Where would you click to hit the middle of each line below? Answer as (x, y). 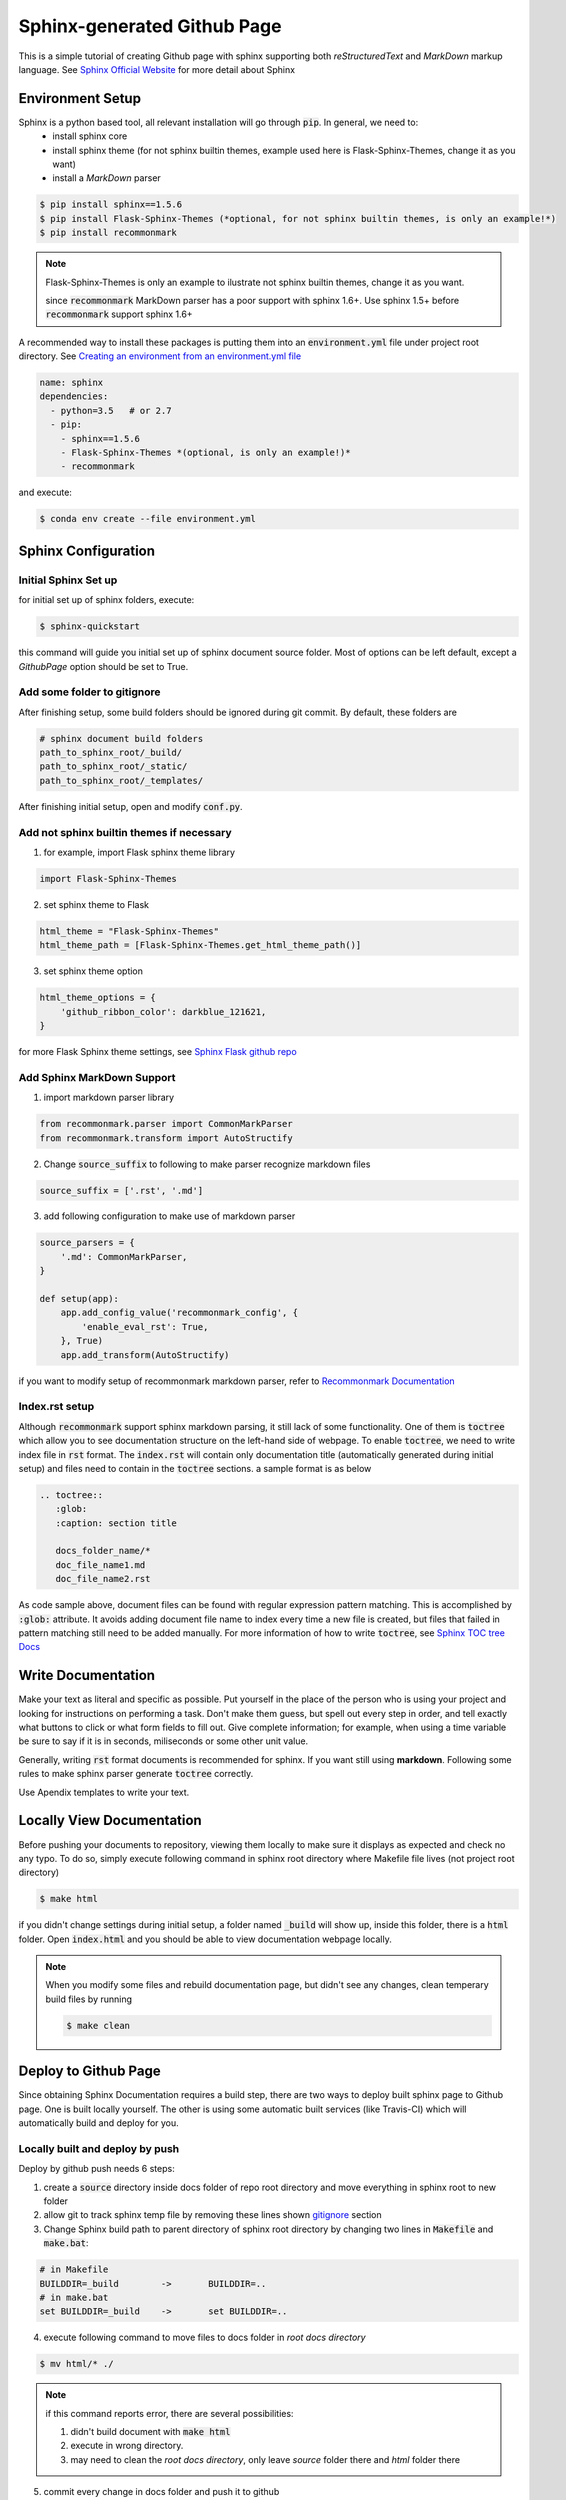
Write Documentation (86, 1675)
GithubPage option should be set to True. (103, 666)
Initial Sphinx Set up (68, 580)
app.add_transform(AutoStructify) (145, 1354)
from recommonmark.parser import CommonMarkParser (166, 1124)
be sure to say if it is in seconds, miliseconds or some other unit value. (163, 1741)
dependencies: (74, 396)
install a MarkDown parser (107, 178)
